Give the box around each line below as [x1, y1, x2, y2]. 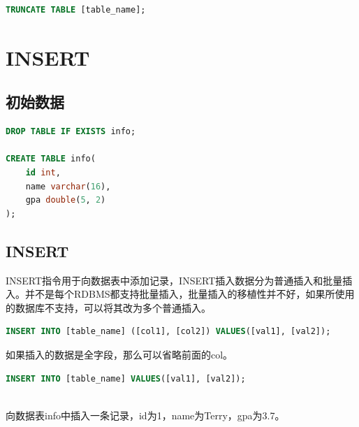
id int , [25, 167, 61, 178]
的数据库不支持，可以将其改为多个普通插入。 [6, 300, 211, 314]
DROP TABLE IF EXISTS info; [6, 126, 136, 137]
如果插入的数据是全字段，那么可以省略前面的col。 [6, 347, 233, 361]
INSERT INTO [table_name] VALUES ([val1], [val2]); [6, 373, 246, 384]
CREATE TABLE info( [6, 154, 96, 164]
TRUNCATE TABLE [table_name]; [6, 5, 146, 15]
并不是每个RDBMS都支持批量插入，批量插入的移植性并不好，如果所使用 [24, 287, 355, 301]
